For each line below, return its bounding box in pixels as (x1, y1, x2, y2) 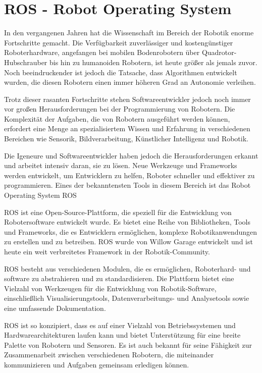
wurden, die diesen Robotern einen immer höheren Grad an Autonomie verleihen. (4, 77, 256, 87)
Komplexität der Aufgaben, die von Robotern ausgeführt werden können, (4, 113, 230, 124)
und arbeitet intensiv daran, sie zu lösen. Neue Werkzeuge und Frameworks (4, 160, 237, 171)
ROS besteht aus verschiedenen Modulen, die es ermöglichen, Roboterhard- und (4, 263, 251, 274)
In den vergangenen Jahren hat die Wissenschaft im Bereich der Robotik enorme (4, 27, 254, 38)
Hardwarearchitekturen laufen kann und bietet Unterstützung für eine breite (4, 330, 241, 340)
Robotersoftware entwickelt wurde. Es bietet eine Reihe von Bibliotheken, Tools (4, 217, 250, 227)
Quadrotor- (201, 47, 237, 58)
